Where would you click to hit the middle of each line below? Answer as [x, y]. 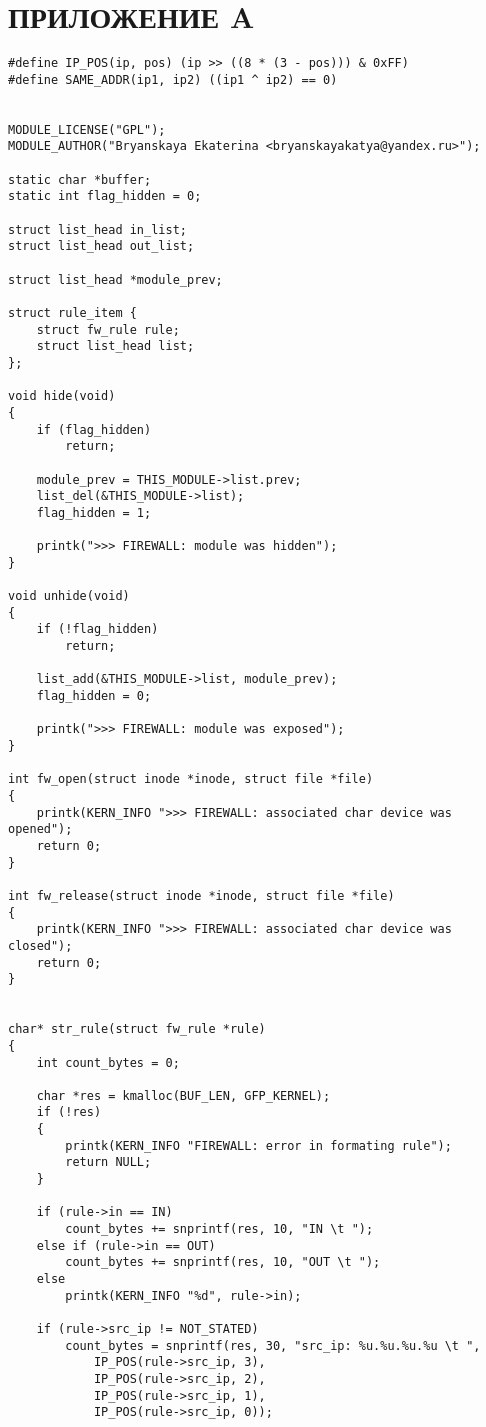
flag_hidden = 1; [94, 512]
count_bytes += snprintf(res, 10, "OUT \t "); [223, 1262]
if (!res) [69, 1112]
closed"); [40, 945]
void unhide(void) [69, 596]
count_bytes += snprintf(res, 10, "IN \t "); [219, 1229]
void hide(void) [62, 396]
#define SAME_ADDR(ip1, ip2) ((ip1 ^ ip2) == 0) [173, 79]
